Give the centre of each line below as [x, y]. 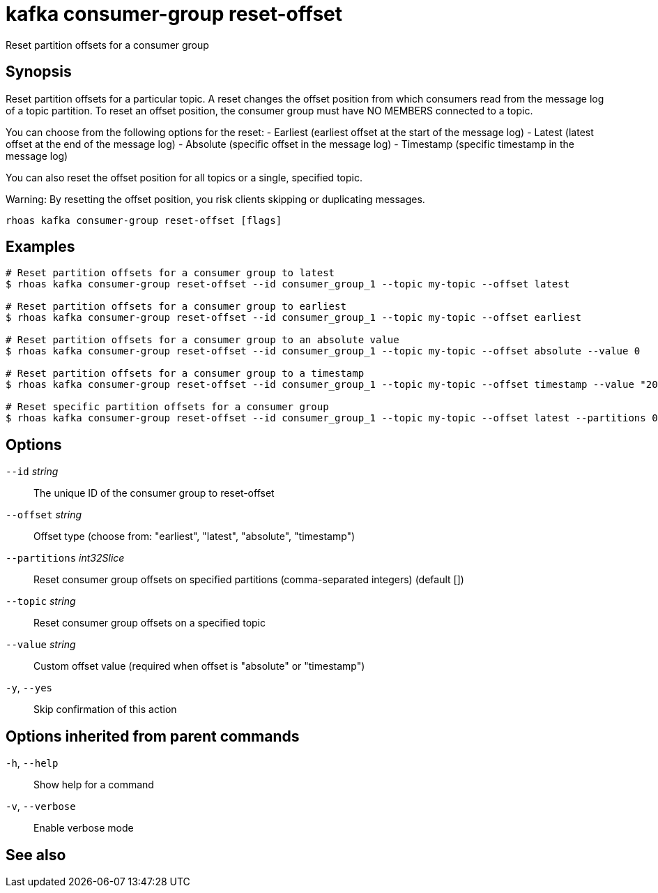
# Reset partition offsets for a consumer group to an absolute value [202, 340]
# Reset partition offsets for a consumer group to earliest [176, 307]
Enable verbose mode [84, 828]
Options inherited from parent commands [153, 736]
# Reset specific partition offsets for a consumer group [167, 407]
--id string [32, 472]
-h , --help [32, 763]
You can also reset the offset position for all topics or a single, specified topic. [184, 177]
